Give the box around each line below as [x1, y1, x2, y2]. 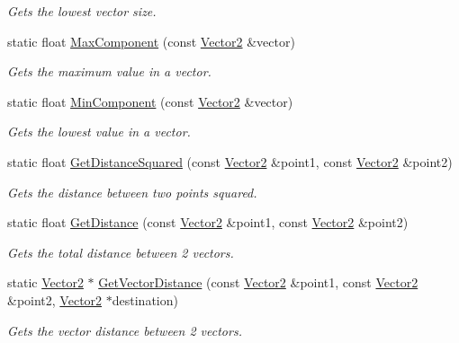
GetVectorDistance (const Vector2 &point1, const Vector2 [98, 273, 418, 292]
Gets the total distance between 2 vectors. [7, 242, 234, 261]
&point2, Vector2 [7, 290, 103, 309]
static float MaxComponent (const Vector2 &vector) [7, 31, 295, 50]
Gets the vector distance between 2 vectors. [7, 321, 242, 339]
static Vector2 [7, 273, 84, 292]
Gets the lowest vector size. [7, 2, 157, 20]
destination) [112, 290, 178, 309]
